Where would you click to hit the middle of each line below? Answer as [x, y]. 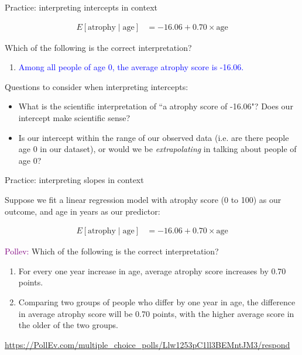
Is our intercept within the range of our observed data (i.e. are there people [154, 137]
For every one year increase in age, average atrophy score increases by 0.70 [152, 270]
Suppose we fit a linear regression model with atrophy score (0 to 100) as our [143, 199]
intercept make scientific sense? [74, 118]
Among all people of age [62, 67]
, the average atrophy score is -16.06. [178, 67]
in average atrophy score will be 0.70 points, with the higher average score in [156, 313]
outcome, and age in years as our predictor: [83, 211]
